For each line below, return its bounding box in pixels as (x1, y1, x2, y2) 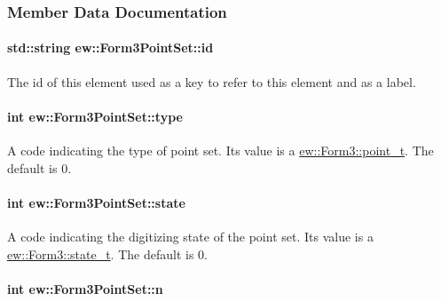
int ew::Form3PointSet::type (7, 107, 183, 125)
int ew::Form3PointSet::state (7, 193, 185, 211)
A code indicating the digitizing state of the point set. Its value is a (7, 227, 374, 246)
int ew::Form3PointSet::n (7, 279, 163, 297)
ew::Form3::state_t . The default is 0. (7, 244, 208, 263)
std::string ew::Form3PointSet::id (7, 38, 214, 57)
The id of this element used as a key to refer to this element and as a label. (7, 72, 416, 91)
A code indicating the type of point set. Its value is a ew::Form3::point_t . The (7, 141, 434, 160)
